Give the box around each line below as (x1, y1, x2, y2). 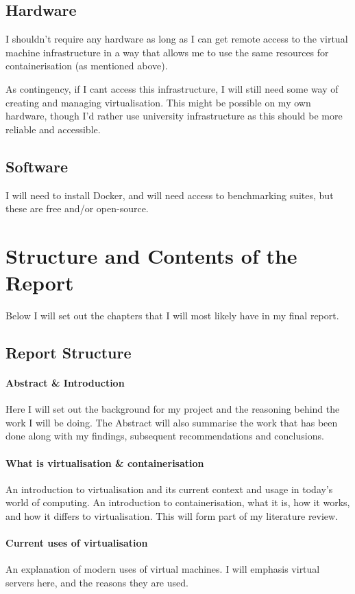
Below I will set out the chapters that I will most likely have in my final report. (5, 308, 339, 323)
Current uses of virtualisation (5, 536, 148, 550)
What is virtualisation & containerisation (5, 455, 204, 470)
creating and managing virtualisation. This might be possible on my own (5, 95, 311, 109)
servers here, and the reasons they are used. (5, 575, 188, 589)
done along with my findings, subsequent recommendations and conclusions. (5, 429, 324, 443)
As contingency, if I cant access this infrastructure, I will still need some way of (5, 81, 339, 95)
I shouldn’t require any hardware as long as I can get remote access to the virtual (5, 32, 348, 46)
